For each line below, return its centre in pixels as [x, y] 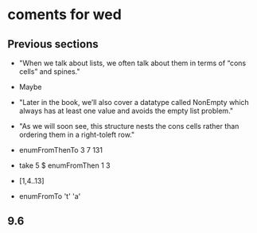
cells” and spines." [49, 72]
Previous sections [53, 44]
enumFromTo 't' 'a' [50, 196]
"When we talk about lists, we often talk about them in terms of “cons [132, 63]
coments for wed [65, 15]
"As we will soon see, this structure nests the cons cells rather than [129, 126]
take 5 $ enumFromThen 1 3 [64, 165]
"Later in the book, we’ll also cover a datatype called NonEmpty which [134, 102]
